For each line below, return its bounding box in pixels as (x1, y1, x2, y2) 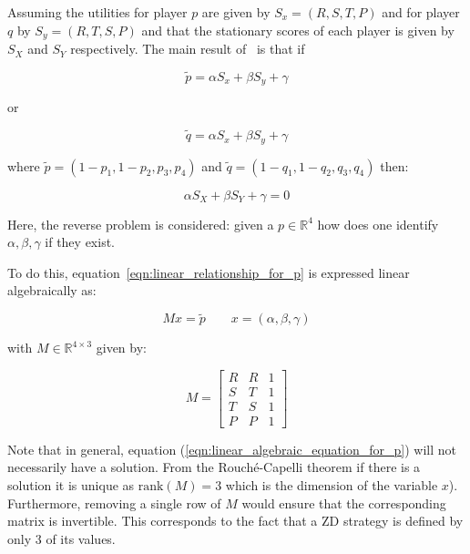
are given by (201, 3, 271, 21)
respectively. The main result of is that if (70, 39, 305, 58)
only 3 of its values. (7, 528, 116, 548)
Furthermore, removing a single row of (7, 493, 221, 512)
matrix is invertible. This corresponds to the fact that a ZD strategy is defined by (7, 511, 464, 530)
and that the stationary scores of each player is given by (141, 20, 455, 39)
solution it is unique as (7, 476, 135, 495)
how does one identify (317, 214, 439, 233)
